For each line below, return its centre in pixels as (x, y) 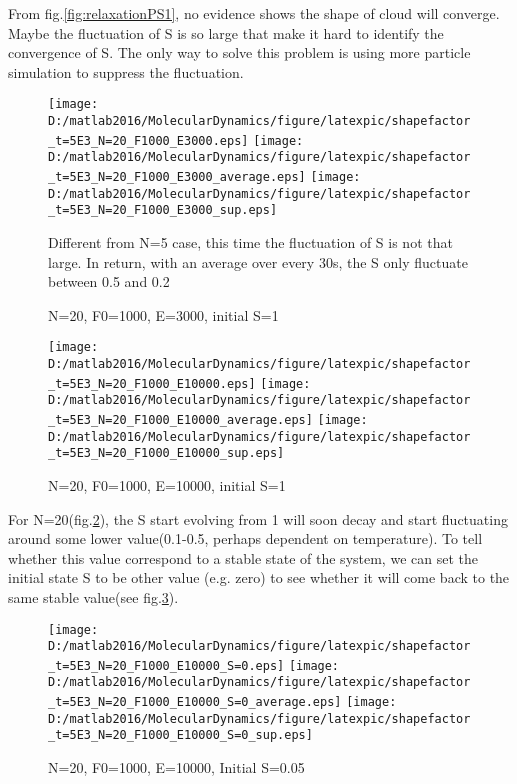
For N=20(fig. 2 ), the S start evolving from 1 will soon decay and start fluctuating (258, 518)
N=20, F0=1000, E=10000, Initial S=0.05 (176, 767)
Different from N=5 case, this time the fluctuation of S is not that (250, 241)
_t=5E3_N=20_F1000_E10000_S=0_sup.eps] (180, 735)
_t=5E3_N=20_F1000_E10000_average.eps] (180, 419)
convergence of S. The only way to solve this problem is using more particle (239, 52)
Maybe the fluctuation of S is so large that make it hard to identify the (226, 32)
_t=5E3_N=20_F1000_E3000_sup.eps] (163, 210)
